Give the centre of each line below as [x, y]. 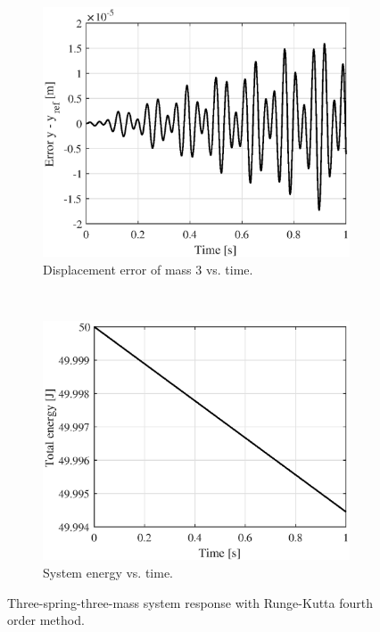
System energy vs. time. [108, 572]
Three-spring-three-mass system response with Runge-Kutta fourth [190, 602]
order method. [46, 620]
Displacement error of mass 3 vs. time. [148, 269]
